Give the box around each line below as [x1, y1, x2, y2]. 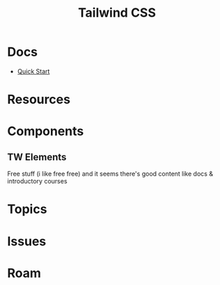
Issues [7, 233, 47, 249]
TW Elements [7, 151, 67, 163]
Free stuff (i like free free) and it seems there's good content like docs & [7, 169, 214, 178]
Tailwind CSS [77, 5, 157, 21]
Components [7, 123, 84, 139]
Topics [7, 201, 47, 217]
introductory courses [7, 177, 68, 185]
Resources [7, 92, 71, 107]
